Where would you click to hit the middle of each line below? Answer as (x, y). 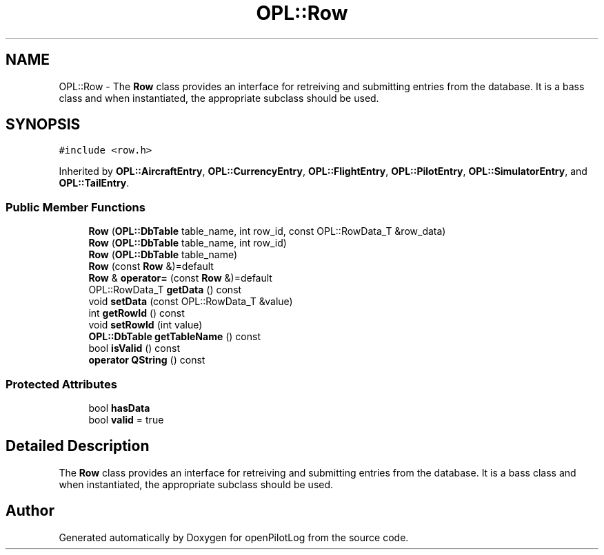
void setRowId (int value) (145, 325)
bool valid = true (126, 419)
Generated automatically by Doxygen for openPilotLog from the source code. (234, 537)
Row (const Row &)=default (151, 266)
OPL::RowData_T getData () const (165, 290)
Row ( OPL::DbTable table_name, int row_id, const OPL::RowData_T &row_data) (267, 231)
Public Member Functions (75, 207)
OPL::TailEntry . (94, 183)
